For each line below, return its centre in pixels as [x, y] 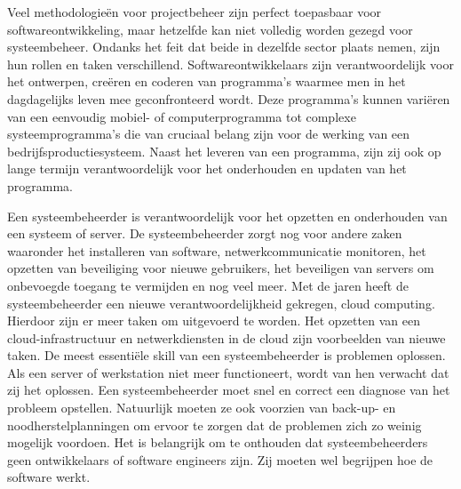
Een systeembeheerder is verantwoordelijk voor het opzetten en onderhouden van [227, 216]
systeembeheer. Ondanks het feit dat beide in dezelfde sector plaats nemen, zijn [224, 47]
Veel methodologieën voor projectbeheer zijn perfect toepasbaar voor [195, 12]
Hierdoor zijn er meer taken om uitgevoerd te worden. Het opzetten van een [214, 321]
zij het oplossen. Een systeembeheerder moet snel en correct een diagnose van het [229, 390]
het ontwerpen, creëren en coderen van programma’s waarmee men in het [207, 81]
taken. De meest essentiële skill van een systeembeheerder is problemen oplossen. [227, 355]
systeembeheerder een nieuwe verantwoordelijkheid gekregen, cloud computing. [221, 303]
